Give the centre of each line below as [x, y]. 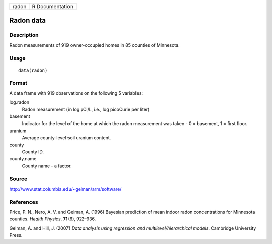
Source [18, 179]
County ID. [33, 152]
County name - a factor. [47, 166]
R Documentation [52, 6]
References [24, 202]
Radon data [28, 20]
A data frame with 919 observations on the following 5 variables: [76, 93]
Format [18, 83]
